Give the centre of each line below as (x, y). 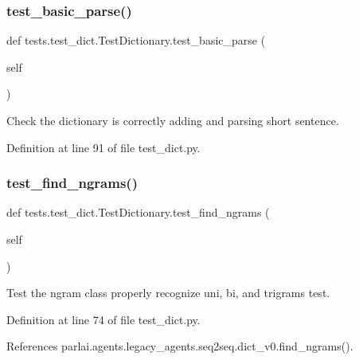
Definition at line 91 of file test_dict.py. (103, 147)
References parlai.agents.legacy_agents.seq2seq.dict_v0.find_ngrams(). (180, 346)
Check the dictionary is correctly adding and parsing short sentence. (173, 120)
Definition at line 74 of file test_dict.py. (103, 319)
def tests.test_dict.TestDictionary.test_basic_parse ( (136, 40)
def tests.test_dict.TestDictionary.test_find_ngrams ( (138, 212)
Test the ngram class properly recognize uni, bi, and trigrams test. (168, 293)
